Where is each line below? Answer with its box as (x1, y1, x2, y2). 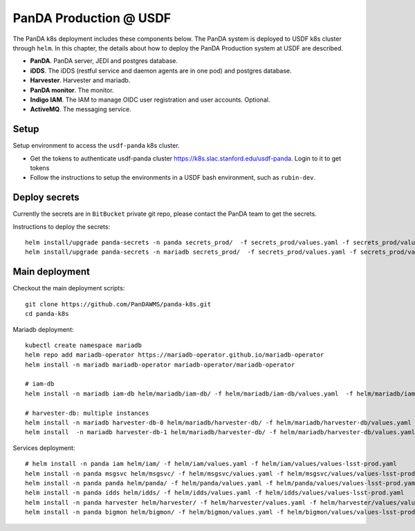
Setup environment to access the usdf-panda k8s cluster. (12, 142, 180, 150)
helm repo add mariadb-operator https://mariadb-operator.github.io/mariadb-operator (25, 351, 324, 359)
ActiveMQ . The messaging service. (30, 105, 131, 113)
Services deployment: (12, 443, 75, 452)
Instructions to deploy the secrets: (12, 222, 111, 231)
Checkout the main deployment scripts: (12, 284, 125, 292)
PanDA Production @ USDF (12, 10, 172, 26)
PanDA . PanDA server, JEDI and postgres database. (30, 57, 178, 65)
